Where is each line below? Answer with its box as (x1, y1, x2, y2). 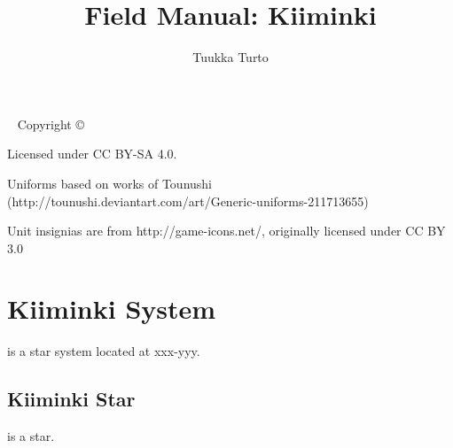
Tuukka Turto (192, 48, 269, 66)
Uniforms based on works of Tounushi (7, 174, 213, 192)
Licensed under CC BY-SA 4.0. (7, 144, 177, 163)
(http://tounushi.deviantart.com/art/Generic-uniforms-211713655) (7, 191, 369, 210)
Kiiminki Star (7, 385, 136, 413)
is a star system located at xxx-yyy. (7, 342, 200, 360)
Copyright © (17, 114, 84, 133)
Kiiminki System (7, 290, 216, 327)
